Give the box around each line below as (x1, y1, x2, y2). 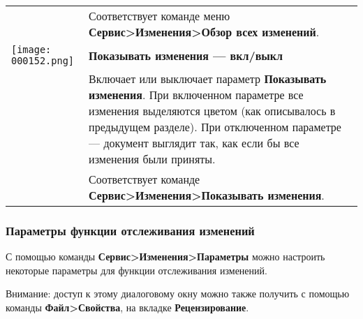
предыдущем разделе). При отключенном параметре (89, 119, 341, 135)
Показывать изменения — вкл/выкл (89, 47, 283, 64)
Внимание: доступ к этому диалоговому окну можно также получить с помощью (6, 286, 350, 301)
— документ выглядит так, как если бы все (89, 135, 299, 151)
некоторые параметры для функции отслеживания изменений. (6, 262, 267, 277)
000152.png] (11, 55, 75, 66)
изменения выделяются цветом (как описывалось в (89, 103, 336, 119)
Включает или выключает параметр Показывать (89, 71, 327, 87)
